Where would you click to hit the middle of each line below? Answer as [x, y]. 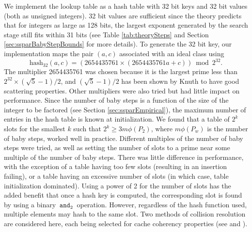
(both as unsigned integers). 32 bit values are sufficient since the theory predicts [123, 15]
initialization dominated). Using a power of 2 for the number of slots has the [118, 185]
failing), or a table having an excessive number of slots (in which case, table [116, 176]
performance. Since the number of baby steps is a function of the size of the [116, 100]
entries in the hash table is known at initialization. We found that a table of [117, 119]
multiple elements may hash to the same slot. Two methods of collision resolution [125, 214]
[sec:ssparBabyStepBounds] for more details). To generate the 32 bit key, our [118, 44]
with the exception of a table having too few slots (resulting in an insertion [116, 166]
